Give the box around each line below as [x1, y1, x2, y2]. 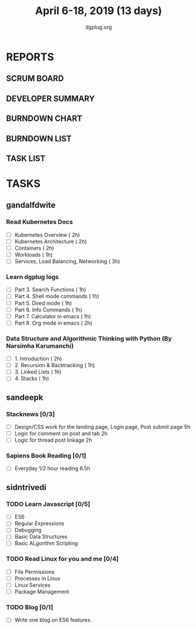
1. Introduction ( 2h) [14, 355, 62, 362]
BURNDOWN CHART [6, 113, 83, 124]
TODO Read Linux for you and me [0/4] [6, 555, 119, 563]
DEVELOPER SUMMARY [6, 93, 95, 103]
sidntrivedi [6, 482, 47, 492]
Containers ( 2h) [14, 244, 55, 251]
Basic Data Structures [14, 533, 67, 540]
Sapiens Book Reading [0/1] [6, 452, 87, 460]
